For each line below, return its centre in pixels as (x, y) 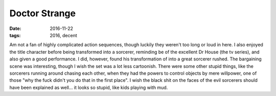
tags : (15, 35)
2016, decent (63, 35)
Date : (15, 28)
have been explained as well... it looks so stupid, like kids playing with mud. (89, 87)
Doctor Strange (43, 13)
